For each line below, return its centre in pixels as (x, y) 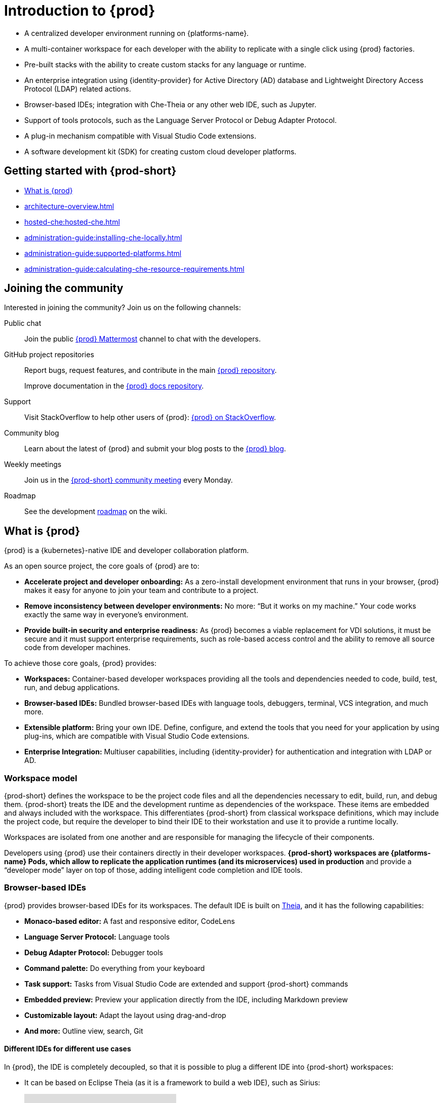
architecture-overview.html (69, 206)
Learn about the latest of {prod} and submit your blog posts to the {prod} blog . (155, 449)
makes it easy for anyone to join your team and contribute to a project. (142, 590)
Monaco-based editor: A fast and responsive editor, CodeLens (130, 921)
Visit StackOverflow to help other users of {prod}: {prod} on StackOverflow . (150, 417)
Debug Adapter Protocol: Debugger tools (94, 952)
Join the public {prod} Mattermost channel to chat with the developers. (143, 339)
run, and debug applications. (72, 688)
